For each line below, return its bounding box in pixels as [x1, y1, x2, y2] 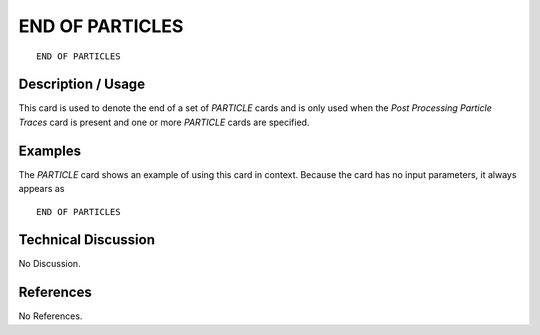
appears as [18, 183, 65, 195]
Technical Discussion [18, 231, 155, 249]
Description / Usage [18, 76, 145, 93]
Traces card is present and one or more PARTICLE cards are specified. [18, 116, 310, 128]
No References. [18, 310, 83, 322]
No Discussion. [18, 258, 81, 270]
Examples [18, 142, 82, 159]
